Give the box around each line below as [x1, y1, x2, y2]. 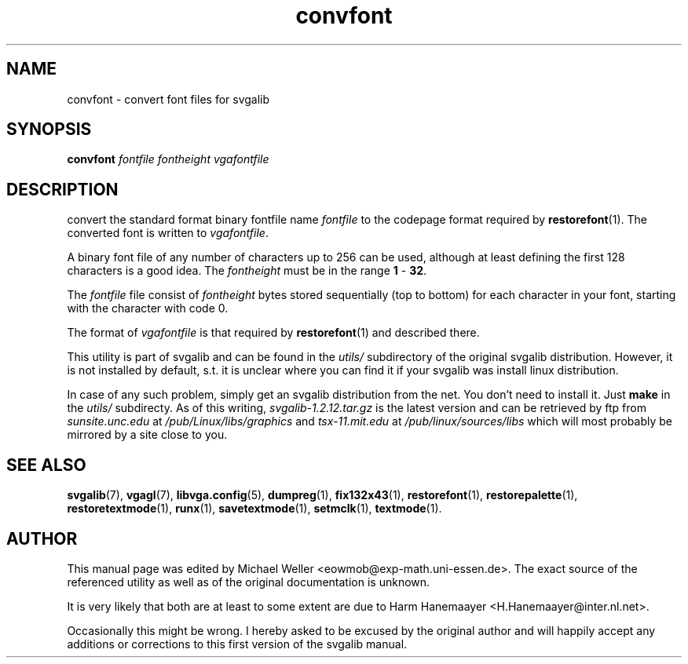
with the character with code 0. [67, 301, 229, 316]
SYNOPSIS [6, 119, 92, 140]
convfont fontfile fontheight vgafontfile [67, 152, 269, 166]
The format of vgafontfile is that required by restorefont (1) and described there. [67, 326, 480, 340]
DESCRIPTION [6, 179, 119, 199]
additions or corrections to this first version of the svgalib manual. [67, 637, 408, 651]
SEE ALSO [6, 454, 86, 475]
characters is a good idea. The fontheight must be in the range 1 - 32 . [67, 264, 427, 278]
